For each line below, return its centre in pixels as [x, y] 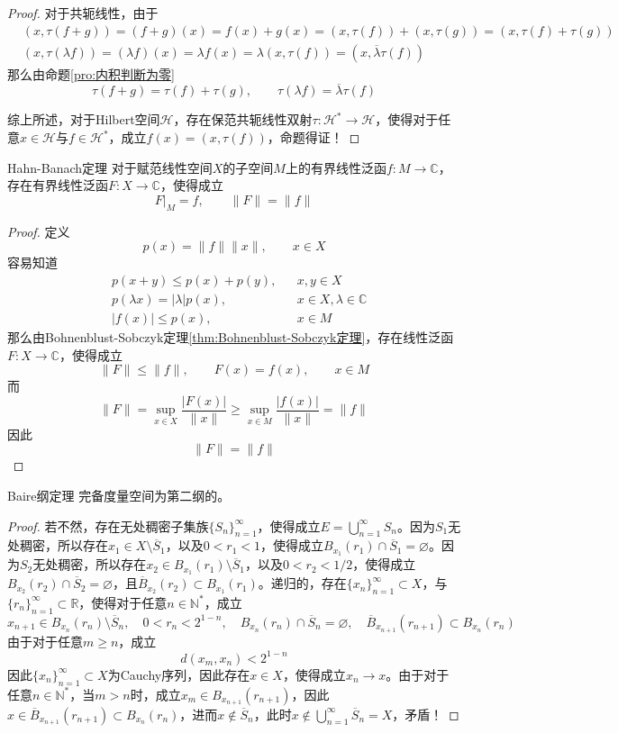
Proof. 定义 [39, 231]
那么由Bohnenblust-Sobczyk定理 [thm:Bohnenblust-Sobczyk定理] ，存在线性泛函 [231, 336]
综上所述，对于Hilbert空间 [84, 119]
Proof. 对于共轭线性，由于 [83, 13]
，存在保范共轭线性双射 [243, 119]
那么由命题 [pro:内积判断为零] [91, 73]
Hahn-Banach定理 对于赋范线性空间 [110, 167]
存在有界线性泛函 [58, 185]
